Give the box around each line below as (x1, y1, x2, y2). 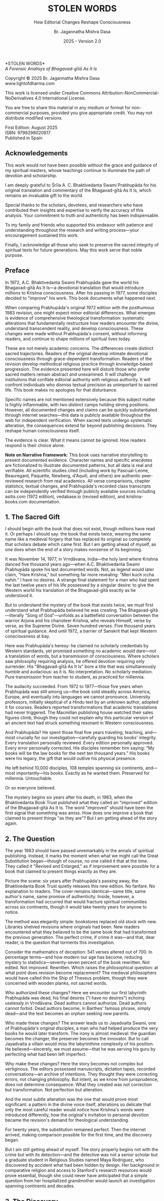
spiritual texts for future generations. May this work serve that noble (5, 247, 142, 253)
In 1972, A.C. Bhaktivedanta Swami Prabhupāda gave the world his (5, 279, 139, 285)
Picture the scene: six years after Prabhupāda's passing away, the (5, 878, 139, 884)
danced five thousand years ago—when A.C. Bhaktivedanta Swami (5, 562, 140, 567)
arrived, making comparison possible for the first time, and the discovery (5, 1132, 152, 1138)
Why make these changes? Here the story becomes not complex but (5, 1061, 143, 1067)
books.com (5, 498, 28, 505)
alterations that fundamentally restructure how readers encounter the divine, (5, 320, 160, 326)
